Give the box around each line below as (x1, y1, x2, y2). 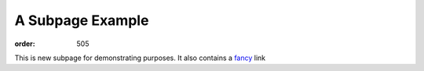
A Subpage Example (14, 12, 149, 29)
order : (14, 39, 35, 48)
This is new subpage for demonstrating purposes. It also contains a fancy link (14, 53, 266, 62)
